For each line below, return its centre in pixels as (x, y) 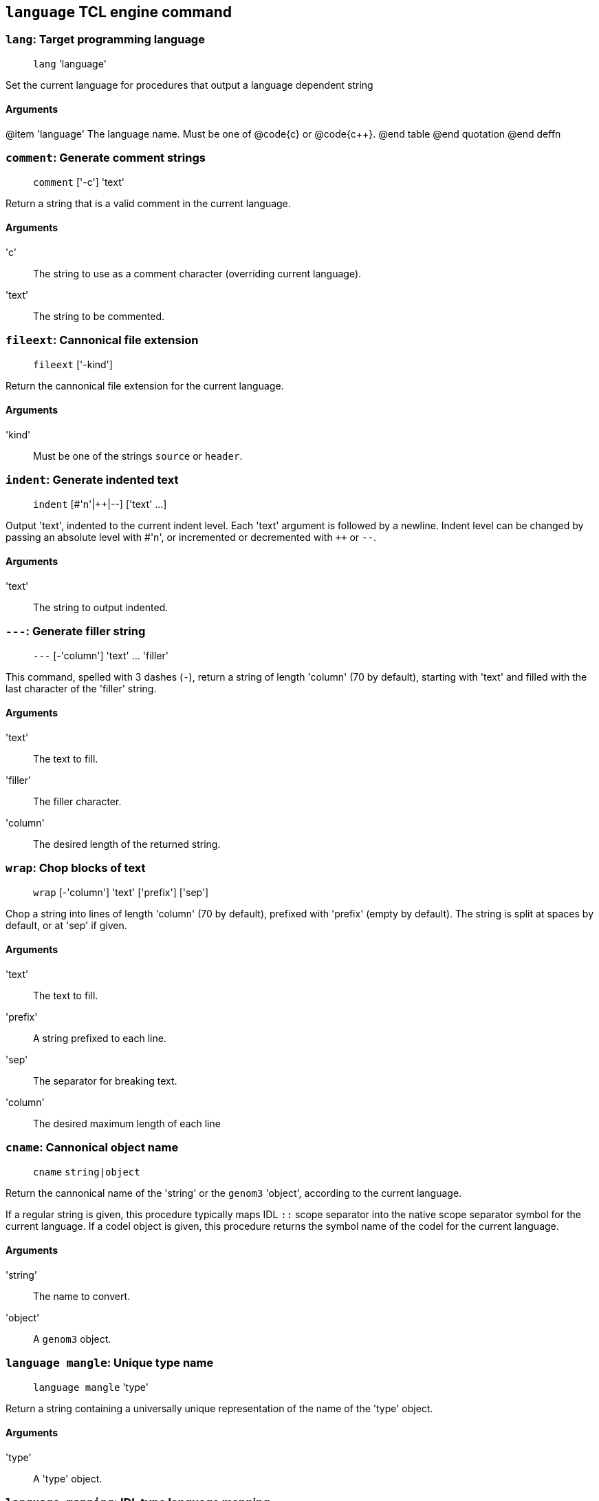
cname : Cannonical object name (92, 1148)
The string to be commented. (99, 316)
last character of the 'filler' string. (81, 688)
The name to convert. (82, 1296)
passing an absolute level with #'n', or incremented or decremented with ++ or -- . (191, 537)
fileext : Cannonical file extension (102, 340)
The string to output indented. (101, 607)
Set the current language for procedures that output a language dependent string (189, 85)
